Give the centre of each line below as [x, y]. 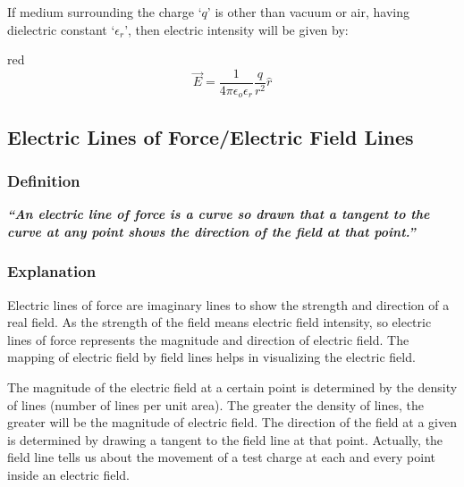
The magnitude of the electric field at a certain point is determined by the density [232, 387]
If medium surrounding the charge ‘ [105, 12]
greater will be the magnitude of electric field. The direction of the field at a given [232, 422]
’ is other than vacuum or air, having [308, 12]
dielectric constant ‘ [61, 29]
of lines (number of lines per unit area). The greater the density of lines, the [216, 404]
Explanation [52, 271]
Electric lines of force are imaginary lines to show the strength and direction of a [228, 304]
